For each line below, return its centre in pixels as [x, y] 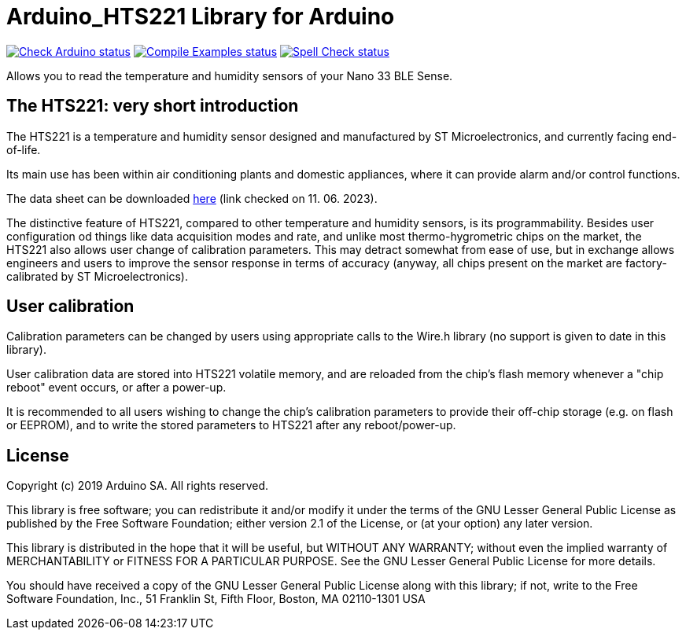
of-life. [24, 149]
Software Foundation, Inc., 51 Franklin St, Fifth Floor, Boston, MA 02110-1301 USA [216, 599]
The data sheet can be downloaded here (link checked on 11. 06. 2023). [192, 198]
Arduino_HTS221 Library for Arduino [201, 17]
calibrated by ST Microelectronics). [97, 276]
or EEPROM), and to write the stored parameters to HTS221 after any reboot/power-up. [231, 425]
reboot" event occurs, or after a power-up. [116, 388]
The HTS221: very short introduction [153, 106]
